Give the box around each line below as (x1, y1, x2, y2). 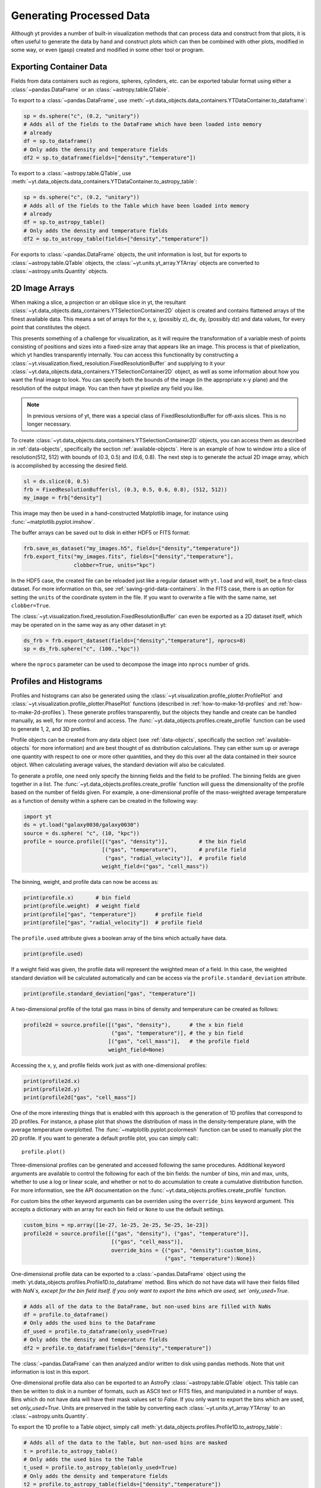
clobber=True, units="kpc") (73, 561, 156, 568)
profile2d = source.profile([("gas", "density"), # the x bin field (23, 1021, 243, 1028)
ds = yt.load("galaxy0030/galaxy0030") (23, 821, 140, 829)
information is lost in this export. (11, 1368, 90, 1375)
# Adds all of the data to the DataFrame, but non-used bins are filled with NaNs (23, 1303, 272, 1309)
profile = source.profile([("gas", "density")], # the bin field (23, 838, 247, 845)
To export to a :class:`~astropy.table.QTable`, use (11, 170, 131, 177)
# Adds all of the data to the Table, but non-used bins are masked (23, 1439, 228, 1446)
